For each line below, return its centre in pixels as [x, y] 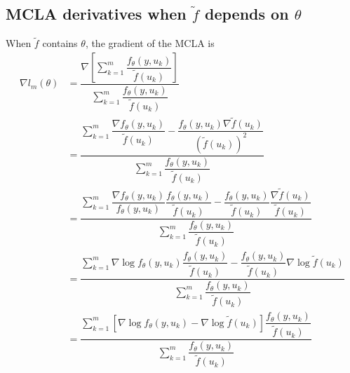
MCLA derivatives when [96, 14]
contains [60, 43]
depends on [247, 14]
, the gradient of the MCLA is [150, 43]
